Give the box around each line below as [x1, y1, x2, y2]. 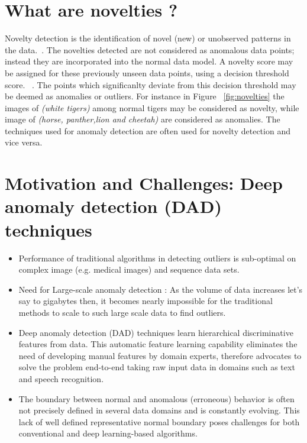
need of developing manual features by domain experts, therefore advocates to [18, 349, 302, 361]
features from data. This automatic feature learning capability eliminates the [18, 338, 298, 350]
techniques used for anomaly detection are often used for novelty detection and [5, 124, 290, 137]
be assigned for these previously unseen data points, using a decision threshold [5, 66, 289, 79]
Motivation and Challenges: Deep [5, 171, 283, 195]
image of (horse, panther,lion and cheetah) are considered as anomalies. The [5, 113, 280, 125]
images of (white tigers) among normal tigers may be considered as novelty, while [5, 101, 299, 114]
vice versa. [5, 136, 43, 148]
